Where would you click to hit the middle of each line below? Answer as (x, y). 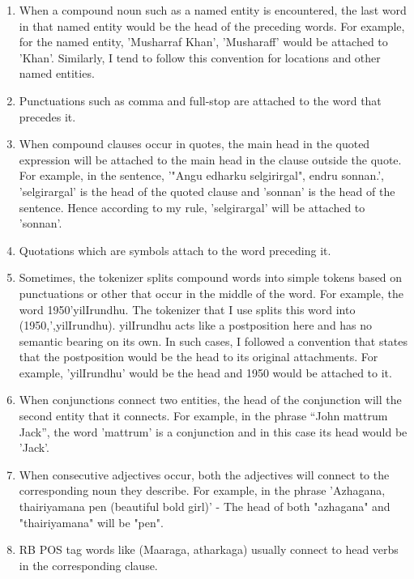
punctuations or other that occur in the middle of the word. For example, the (211, 293)
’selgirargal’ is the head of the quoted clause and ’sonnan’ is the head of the (207, 191)
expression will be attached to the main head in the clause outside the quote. (210, 159)
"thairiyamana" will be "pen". (91, 522)
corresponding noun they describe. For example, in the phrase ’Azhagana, (202, 490)
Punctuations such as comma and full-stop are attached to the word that (200, 100)
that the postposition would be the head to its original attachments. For (198, 357)
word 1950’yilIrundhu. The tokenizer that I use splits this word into (187, 309)
